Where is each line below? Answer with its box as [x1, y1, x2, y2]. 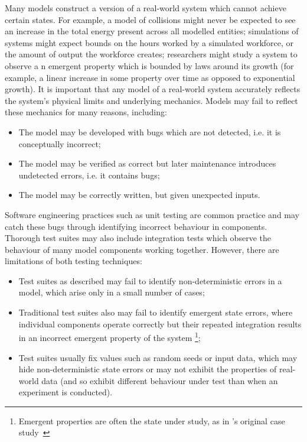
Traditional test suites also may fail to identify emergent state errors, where [18, 306, 293, 318]
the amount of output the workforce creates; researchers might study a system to [5, 48, 298, 60]
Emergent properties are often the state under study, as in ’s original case [18, 414, 285, 427]
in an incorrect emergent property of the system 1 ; [18, 330, 201, 343]
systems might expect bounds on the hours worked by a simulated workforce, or [5, 36, 294, 48]
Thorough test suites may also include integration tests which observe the [5, 232, 271, 244]
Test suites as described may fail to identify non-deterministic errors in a [18, 274, 282, 287]
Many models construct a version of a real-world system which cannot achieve [5, 2, 286, 14]
